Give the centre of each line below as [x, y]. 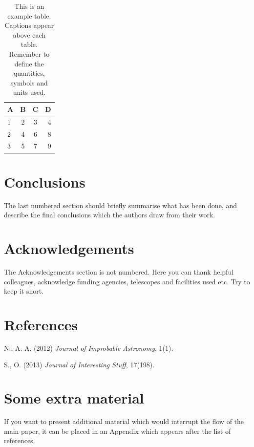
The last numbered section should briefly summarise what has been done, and [120, 205]
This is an [29, 6]
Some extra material [74, 398]
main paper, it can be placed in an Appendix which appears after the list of [117, 431]
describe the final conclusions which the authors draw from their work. [110, 215]
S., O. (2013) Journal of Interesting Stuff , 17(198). [79, 364]
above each [29, 34]
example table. [29, 15]
